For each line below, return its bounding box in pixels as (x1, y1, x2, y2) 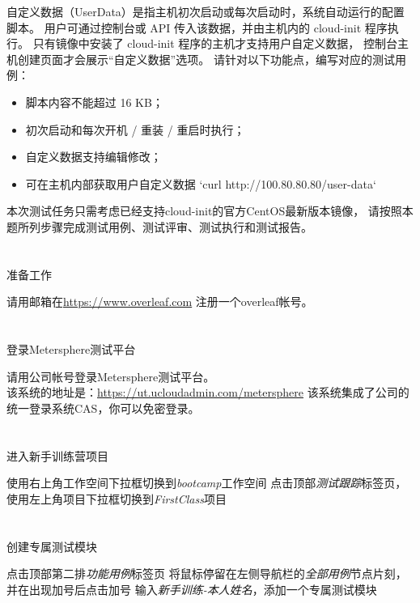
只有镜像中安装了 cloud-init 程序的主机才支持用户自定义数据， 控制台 (32, 35, 397, 52)
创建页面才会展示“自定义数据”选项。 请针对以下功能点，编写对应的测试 (17, 50, 395, 67)
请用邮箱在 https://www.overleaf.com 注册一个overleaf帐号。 (6, 293, 313, 310)
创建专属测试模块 (6, 537, 97, 554)
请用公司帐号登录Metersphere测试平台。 (6, 367, 215, 384)
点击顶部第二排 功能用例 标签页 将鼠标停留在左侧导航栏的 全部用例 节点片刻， (6, 565, 407, 582)
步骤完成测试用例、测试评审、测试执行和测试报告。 (40, 218, 312, 235)
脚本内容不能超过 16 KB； (25, 93, 163, 110)
